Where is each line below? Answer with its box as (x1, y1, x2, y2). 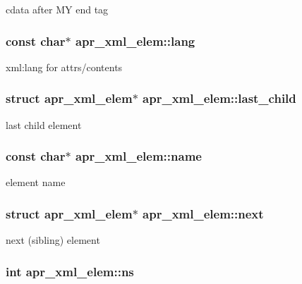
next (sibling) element (6, 233, 100, 247)
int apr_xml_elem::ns (6, 262, 134, 280)
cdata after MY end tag (6, 2, 109, 16)
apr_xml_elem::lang (75, 32, 195, 49)
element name (6, 175, 66, 190)
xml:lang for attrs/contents (6, 59, 123, 74)
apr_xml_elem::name (75, 147, 202, 165)
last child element (6, 117, 82, 132)
